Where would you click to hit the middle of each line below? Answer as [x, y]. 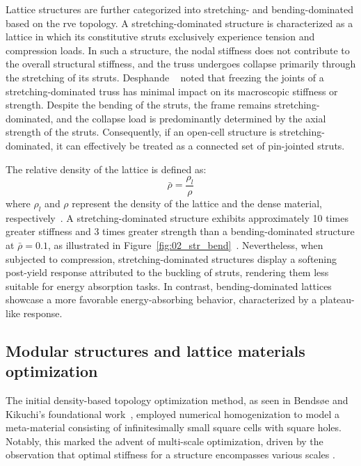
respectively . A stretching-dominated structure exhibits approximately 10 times [177, 217]
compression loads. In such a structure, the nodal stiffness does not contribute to [178, 50]
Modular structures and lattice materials [155, 350]
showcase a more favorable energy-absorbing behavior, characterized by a [161, 299]
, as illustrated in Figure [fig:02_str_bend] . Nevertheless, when [185, 244]
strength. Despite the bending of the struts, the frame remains [138, 105]
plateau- [337, 299]
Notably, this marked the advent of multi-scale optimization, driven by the [165, 441]
